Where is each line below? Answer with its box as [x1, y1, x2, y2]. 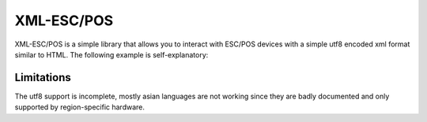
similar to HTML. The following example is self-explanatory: [14, 50, 209, 59]
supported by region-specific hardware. [14, 102, 145, 112]
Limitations [14, 71, 71, 84]
